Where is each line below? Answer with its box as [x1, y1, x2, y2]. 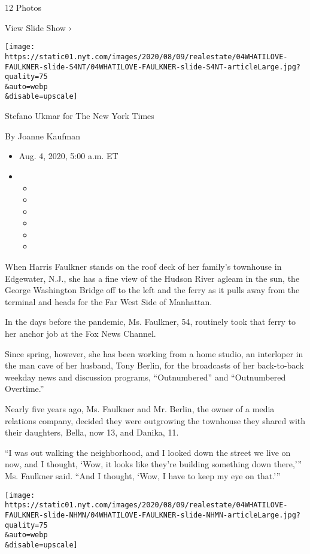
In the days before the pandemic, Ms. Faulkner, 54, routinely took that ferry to [5, 315, 296, 328]
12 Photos [5, 1, 41, 13]
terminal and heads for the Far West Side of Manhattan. [5, 295, 212, 308]
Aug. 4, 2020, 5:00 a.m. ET [19, 150, 118, 162]
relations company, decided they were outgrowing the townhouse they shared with [5, 414, 306, 427]
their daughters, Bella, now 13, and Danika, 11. [5, 426, 179, 439]
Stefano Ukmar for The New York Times [5, 109, 154, 122]
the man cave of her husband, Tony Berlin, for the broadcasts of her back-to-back [5, 359, 304, 372]
